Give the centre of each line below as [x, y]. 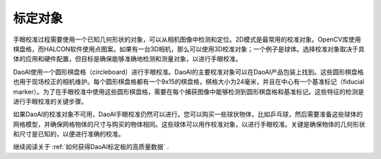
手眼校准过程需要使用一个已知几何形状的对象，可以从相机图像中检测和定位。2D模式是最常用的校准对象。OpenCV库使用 [187, 39]
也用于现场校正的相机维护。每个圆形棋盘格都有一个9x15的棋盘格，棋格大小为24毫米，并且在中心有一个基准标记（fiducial [189, 82]
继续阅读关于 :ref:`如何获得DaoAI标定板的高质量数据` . [91, 147]
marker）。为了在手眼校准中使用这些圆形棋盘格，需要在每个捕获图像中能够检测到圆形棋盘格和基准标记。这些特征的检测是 [189, 91]
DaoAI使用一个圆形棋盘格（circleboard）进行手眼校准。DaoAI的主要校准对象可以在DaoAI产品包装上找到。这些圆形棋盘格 [188, 72]
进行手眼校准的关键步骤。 [50, 101]
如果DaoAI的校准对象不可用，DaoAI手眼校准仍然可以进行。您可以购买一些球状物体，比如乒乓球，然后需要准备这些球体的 [188, 114]
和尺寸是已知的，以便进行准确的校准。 [69, 134]
